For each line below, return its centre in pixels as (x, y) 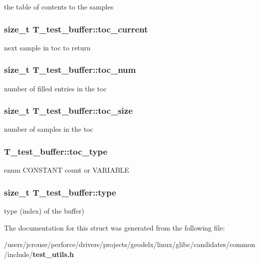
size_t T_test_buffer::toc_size (68, 111)
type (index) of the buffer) (44, 211)
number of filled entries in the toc (55, 88)
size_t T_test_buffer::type (60, 192)
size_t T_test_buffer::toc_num (70, 70)
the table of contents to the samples (59, 6)
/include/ (18, 254)
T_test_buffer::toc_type (56, 151)
